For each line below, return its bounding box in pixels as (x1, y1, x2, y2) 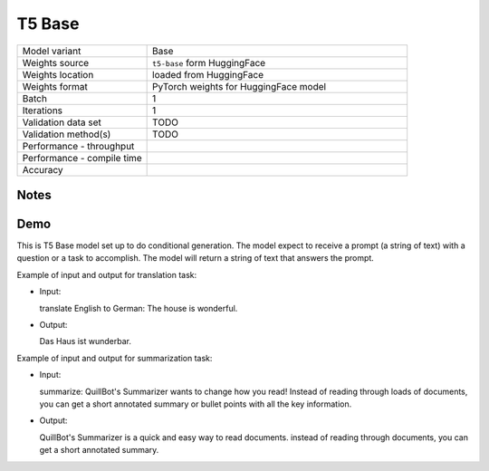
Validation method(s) (22, 128, 111, 140)
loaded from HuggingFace (152, 68, 264, 81)
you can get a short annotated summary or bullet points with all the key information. (39, 399, 352, 409)
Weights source (22, 56, 90, 69)
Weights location (22, 68, 94, 81)
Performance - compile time (22, 151, 142, 164)
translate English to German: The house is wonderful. (39, 303, 238, 313)
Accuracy (22, 163, 63, 176)
